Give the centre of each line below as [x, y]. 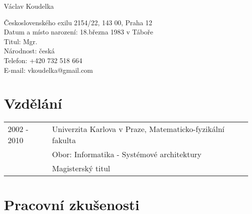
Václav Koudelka [29, 6]
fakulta [64, 140]
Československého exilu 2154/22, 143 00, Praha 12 [78, 22]
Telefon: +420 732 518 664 [43, 60]
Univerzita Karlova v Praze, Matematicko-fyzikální [138, 129]
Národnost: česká [29, 51]
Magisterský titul [81, 168]
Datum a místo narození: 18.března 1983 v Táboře [79, 32]
